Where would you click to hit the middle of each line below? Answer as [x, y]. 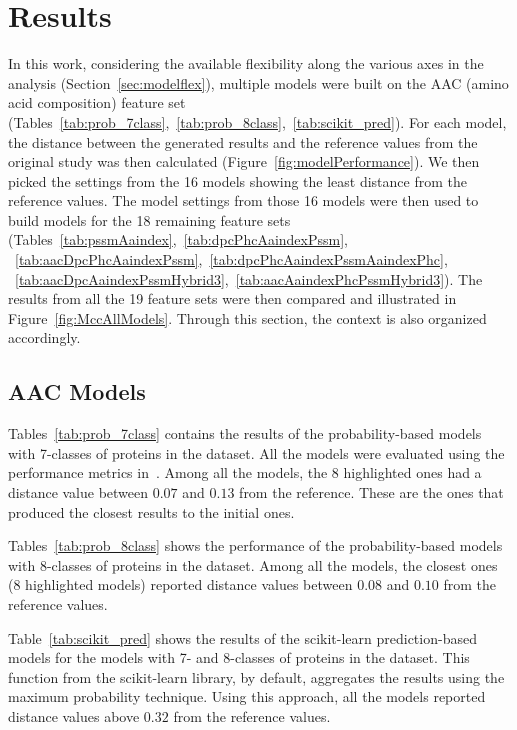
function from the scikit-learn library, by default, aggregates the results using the [256, 676]
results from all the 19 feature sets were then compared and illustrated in [232, 298]
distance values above [74, 715]
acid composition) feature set [97, 102]
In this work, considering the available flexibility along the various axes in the [246, 63]
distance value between [78, 492]
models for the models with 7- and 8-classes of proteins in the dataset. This [239, 657]
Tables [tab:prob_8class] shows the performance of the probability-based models [255, 545]
